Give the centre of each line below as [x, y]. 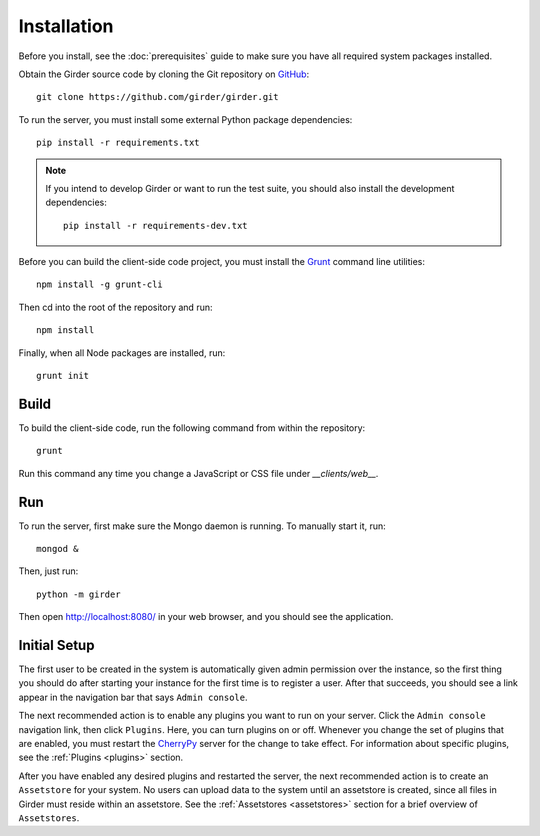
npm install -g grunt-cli [100, 284]
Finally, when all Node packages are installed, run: [122, 352]
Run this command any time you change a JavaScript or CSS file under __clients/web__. [198, 473]
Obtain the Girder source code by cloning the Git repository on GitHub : [164, 74]
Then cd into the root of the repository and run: [115, 307]
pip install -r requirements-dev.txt [156, 225]
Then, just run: [48, 571]
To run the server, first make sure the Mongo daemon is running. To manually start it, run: [202, 526]
